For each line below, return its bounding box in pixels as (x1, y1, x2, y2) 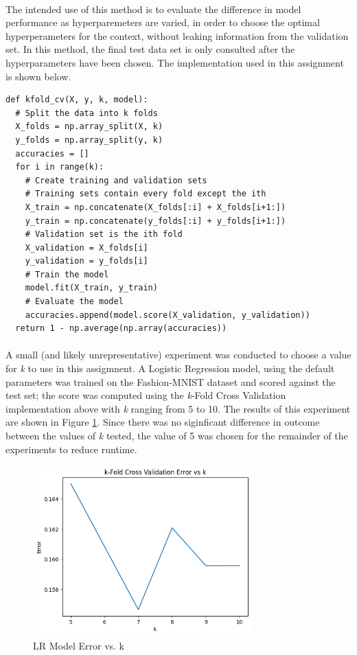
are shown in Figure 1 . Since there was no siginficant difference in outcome (5, 415, 320, 429)
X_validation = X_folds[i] (25, 242, 148, 253)
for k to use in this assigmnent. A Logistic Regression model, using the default (5, 361, 335, 376)
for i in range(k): (15, 162, 104, 172)
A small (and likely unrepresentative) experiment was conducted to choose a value (5, 347, 352, 362)
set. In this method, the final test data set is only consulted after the (5, 42, 295, 56)
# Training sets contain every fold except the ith (25, 189, 266, 199)
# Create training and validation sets (25, 175, 207, 185)
